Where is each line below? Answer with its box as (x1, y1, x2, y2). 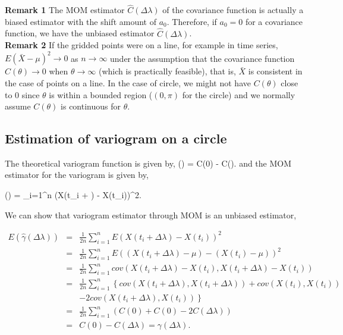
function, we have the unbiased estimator (5, 27, 155, 39)
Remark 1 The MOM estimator (5, 4, 125, 16)
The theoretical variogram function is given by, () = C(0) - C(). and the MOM (5, 156, 292, 169)
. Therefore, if (166, 15, 217, 27)
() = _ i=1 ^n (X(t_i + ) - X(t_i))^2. (5, 189, 141, 201)
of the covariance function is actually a (162, 4, 304, 16)
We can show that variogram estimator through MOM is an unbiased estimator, (5, 208, 297, 221)
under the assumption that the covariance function (110, 52, 295, 64)
